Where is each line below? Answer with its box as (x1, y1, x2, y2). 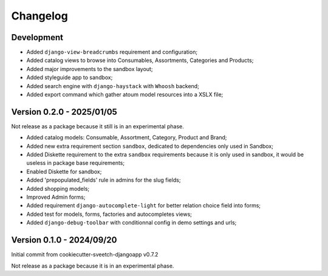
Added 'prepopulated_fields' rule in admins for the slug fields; (26, 176, 181, 184)
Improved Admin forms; (26, 193, 86, 201)
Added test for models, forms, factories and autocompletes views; (26, 210, 193, 218)
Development (11, 32, 64, 43)
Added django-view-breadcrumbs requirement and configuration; (26, 49, 197, 56)
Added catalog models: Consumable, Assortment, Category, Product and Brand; (26, 134, 227, 141)
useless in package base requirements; (26, 159, 125, 167)
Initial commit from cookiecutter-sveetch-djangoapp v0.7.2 (11, 251, 159, 258)
